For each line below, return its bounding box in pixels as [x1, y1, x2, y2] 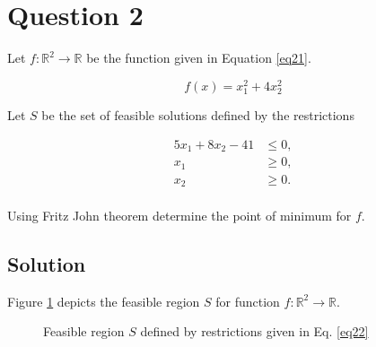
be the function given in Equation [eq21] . [86, 48, 311, 67]
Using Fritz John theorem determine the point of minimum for [7, 206, 352, 225]
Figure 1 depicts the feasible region [7, 291, 200, 310]
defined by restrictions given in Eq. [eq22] [140, 322, 369, 341]
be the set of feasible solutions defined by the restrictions [41, 105, 354, 124]
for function [215, 291, 280, 310]
